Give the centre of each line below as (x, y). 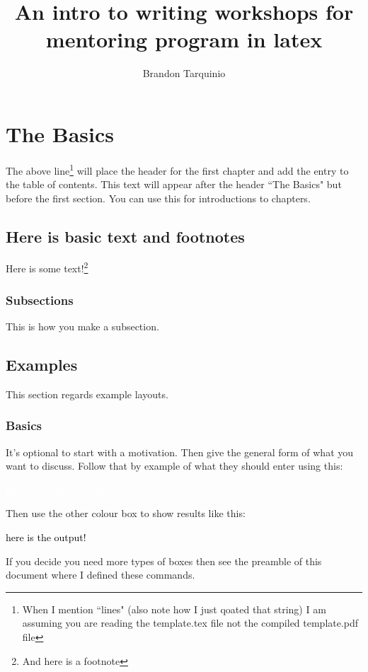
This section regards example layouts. (87, 394)
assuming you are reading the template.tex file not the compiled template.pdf (190, 623)
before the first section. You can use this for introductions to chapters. (158, 198)
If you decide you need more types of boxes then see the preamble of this (164, 561)
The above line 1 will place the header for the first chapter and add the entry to (177, 169)
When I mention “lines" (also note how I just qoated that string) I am (174, 609)
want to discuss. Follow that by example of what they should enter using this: (174, 466)
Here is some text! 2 (47, 267)
